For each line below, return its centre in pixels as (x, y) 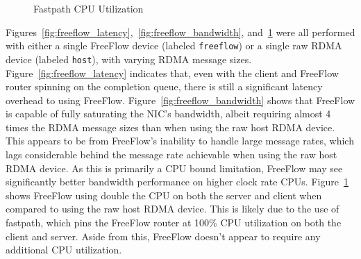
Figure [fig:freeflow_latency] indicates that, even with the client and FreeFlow (172, 73)
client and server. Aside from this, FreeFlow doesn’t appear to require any (163, 236)
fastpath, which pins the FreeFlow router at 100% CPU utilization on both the (174, 223)
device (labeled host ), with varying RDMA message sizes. (129, 59)
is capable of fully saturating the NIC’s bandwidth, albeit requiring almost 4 (168, 114)
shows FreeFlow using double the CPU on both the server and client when (164, 195)
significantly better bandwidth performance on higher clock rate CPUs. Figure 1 (177, 182)
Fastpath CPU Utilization (89, 8)
